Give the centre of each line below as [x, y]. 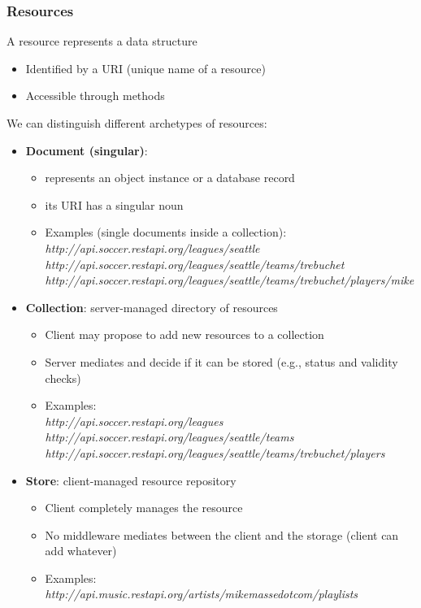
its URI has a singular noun [114, 204]
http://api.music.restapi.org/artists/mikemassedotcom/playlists [202, 594]
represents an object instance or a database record [170, 178]
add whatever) [81, 551]
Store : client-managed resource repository [131, 480]
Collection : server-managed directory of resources [152, 307]
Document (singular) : [87, 150]
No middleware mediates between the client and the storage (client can [222, 534]
